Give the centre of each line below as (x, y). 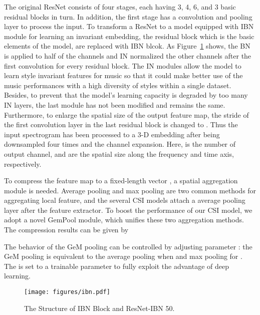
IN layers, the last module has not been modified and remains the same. (115, 104)
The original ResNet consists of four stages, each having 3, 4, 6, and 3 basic (120, 7)
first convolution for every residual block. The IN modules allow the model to (123, 65)
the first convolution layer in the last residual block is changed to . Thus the (121, 124)
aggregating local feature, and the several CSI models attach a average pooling (125, 200)
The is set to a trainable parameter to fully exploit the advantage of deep (117, 266)
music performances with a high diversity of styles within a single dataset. (118, 85)
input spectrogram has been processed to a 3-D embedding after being (112, 134)
